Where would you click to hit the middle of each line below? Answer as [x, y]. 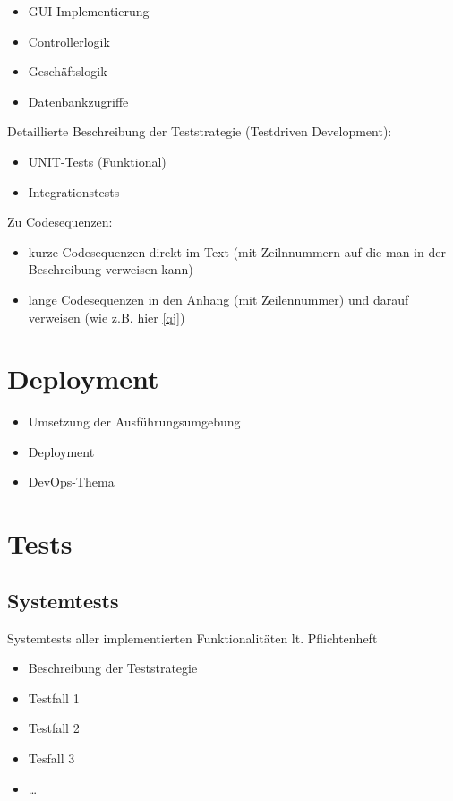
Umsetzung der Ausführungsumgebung [134, 422]
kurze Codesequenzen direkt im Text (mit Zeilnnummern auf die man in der [237, 251]
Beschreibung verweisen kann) [111, 269]
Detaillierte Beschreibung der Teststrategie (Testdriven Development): [200, 131]
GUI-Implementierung [89, 11]
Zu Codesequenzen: [60, 222]
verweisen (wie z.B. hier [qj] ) [107, 317]
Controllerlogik [69, 41]
